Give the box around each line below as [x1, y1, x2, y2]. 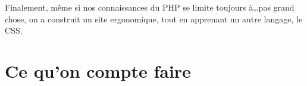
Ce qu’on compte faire [5, 58, 191, 82]
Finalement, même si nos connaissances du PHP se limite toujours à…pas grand [5, 1, 295, 13]
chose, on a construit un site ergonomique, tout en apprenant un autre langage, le [5, 12, 303, 25]
